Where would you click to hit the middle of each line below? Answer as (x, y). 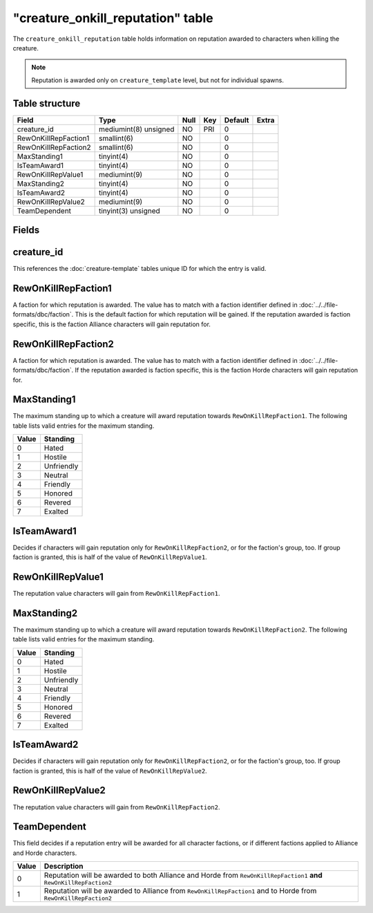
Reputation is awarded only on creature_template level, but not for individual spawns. (158, 80)
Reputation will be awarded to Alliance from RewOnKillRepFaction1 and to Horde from (180, 891)
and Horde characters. (45, 853)
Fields (26, 230)
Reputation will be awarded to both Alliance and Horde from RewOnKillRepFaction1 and (183, 876)
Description (64, 866)
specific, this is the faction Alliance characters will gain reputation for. (112, 324)
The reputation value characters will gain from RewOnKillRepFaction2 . (116, 807)
